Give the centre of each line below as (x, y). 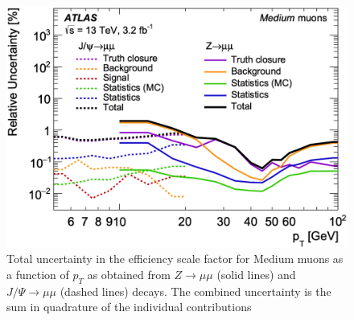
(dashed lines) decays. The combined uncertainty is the (196, 291)
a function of (38, 274)
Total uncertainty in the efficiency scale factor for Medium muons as (175, 258)
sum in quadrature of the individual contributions (129, 307)
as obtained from (129, 274)
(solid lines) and (256, 274)
